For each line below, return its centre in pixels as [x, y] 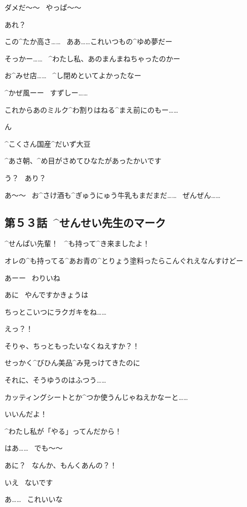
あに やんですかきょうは [46, 295]
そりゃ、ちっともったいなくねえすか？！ [72, 345]
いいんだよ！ [26, 414]
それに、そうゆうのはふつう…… [56, 380]
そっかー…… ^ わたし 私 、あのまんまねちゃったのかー [93, 58]
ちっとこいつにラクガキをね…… [56, 311]
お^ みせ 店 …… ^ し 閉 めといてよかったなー [73, 75]
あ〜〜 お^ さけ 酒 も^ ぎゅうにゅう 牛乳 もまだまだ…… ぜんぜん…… [113, 195]
